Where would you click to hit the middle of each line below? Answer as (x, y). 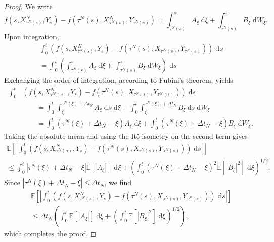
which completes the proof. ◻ (50, 234)
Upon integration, (32, 36)
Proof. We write (29, 6)
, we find (118, 182)
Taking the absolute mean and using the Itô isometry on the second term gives (126, 136)
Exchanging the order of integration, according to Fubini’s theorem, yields (119, 79)
